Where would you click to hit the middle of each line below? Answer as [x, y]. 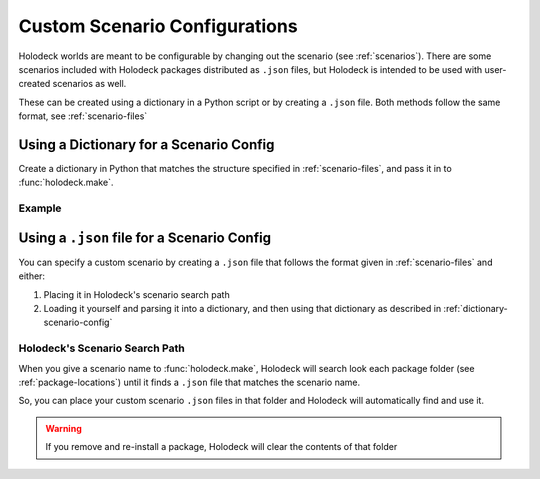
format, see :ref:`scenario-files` [83, 116]
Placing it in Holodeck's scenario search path [136, 294]
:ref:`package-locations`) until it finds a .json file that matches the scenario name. [189, 382]
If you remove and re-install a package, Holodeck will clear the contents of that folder [221, 447]
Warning [63, 428]
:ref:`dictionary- [476, 309]
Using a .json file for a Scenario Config [145, 237]
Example [40, 208]
